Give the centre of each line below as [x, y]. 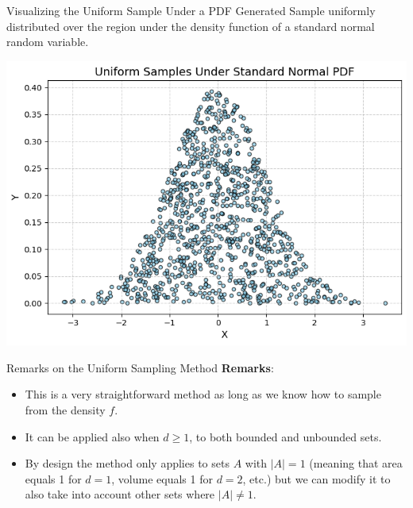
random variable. [48, 42]
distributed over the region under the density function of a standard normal [191, 26]
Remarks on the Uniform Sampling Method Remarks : [140, 367]
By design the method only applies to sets [127, 463]
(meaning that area [356, 463]
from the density [65, 409]
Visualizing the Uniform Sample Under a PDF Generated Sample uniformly [191, 10]
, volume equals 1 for [162, 478]
